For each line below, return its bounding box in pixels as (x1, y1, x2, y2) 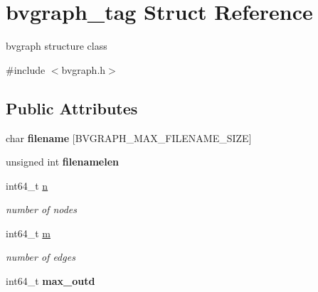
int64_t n (6, 178, 48, 193)
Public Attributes (6, 97, 138, 119)
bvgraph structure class (6, 38, 107, 53)
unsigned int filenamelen (6, 154, 119, 169)
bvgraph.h (61, 62, 106, 77)
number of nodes (6, 202, 78, 217)
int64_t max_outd (6, 274, 95, 288)
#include (6, 62, 46, 77)
